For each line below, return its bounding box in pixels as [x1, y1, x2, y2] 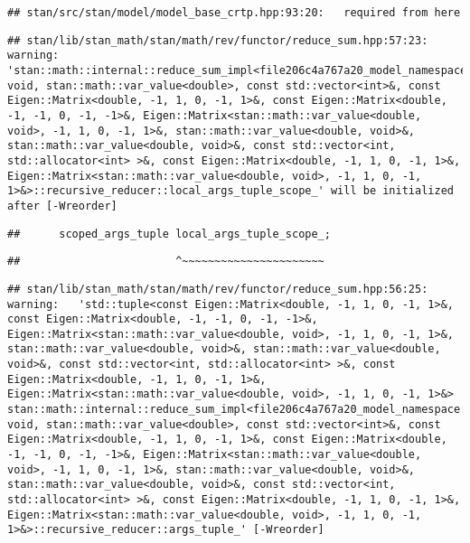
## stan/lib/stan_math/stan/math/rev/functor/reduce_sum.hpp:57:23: [7, 33, 428, 47]
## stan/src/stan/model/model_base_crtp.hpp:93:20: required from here [7, 6, 461, 19]
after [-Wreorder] [7, 199, 117, 212]
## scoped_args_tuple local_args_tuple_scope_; [7, 227, 331, 240]
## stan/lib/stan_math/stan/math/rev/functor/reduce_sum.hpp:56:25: [7, 282, 428, 295]
